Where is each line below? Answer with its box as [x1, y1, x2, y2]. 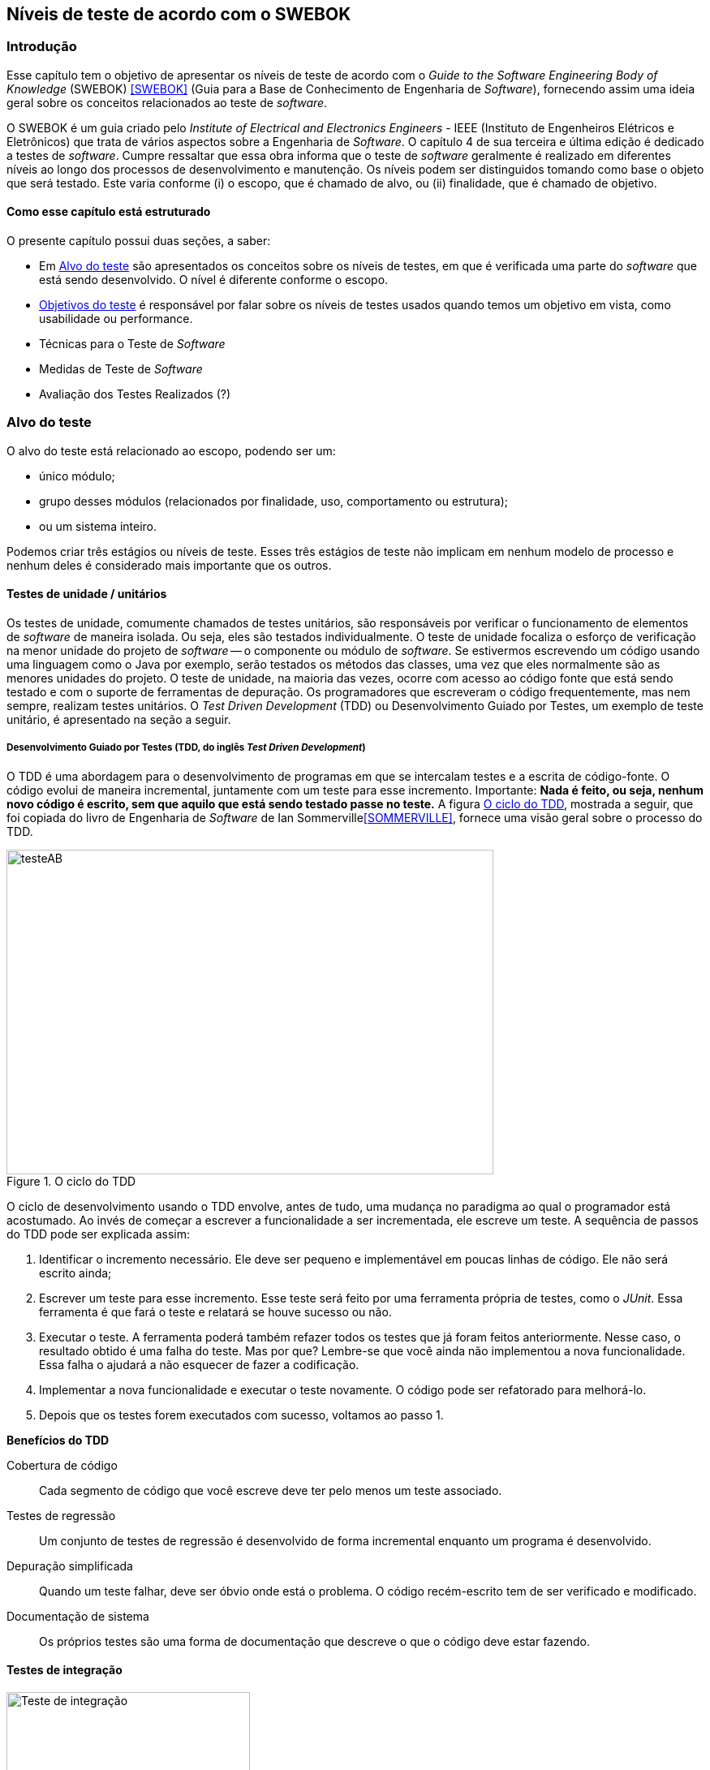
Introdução [6, 38, 77, 55]
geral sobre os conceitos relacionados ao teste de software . [6, 95, 328, 110]
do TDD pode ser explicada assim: [6, 1226, 191, 1241]
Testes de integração [6, 1663, 123, 1677]
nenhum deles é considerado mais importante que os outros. [6, 558, 332, 572]
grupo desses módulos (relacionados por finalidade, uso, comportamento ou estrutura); [39, 493, 508, 508]
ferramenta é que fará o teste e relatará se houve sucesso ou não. [39, 1304, 392, 1319]
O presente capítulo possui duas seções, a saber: [6, 234, 271, 248]
